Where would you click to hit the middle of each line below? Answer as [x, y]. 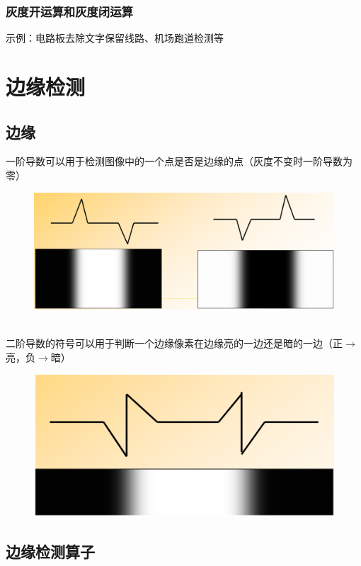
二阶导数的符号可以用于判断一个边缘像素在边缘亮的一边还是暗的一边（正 [174, 343]
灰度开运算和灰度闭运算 [69, 11]
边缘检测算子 [50, 551]
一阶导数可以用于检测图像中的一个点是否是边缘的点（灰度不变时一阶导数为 [179, 161]
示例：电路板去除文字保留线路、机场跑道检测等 [115, 38]
